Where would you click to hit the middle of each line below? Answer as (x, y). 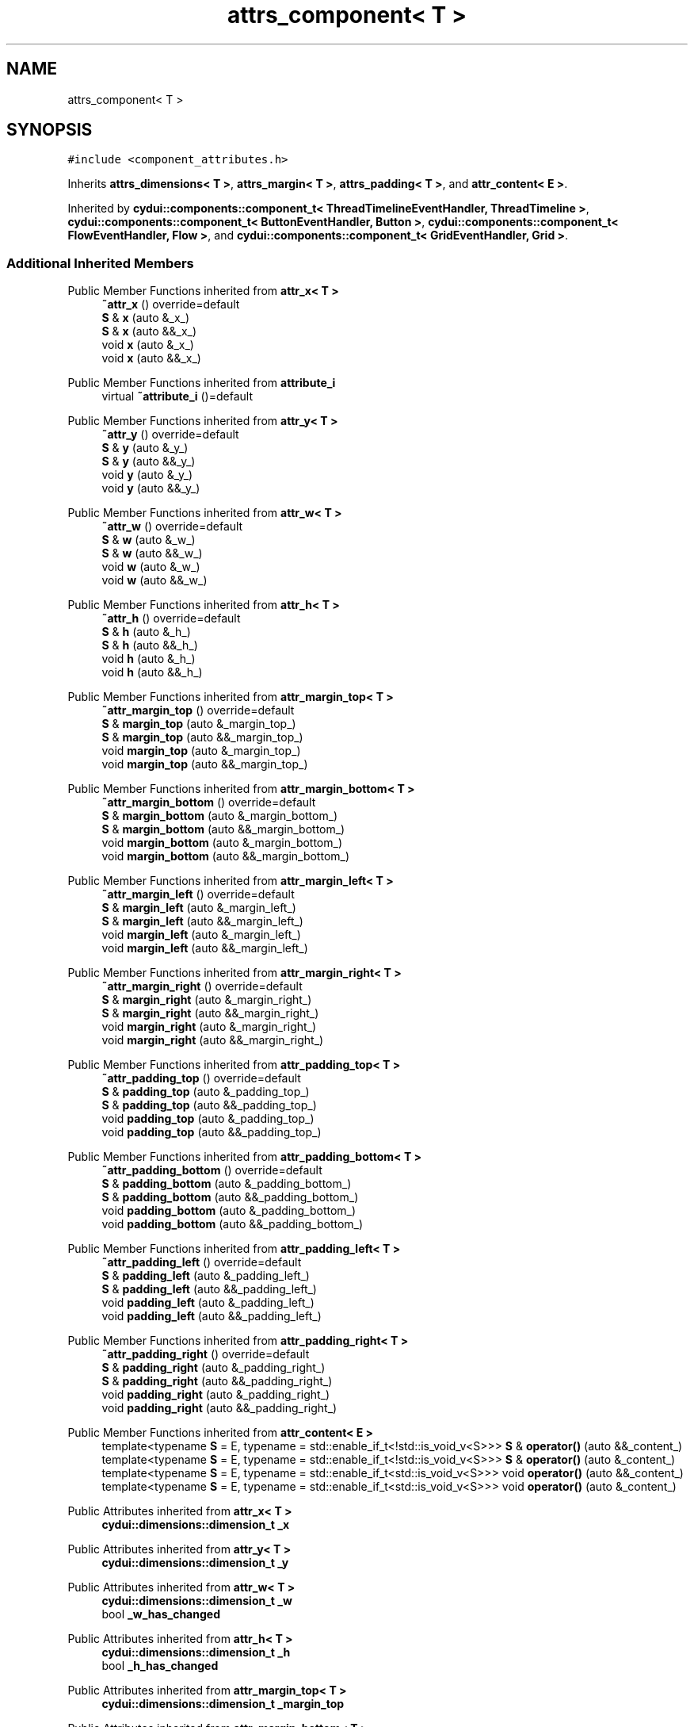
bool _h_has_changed (160, 1666)
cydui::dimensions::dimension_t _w (197, 1601)
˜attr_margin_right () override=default (202, 986)
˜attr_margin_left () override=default (198, 894)
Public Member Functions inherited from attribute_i (202, 383)
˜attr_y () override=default (170, 435)
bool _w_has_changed (161, 1614)
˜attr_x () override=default (171, 304)
